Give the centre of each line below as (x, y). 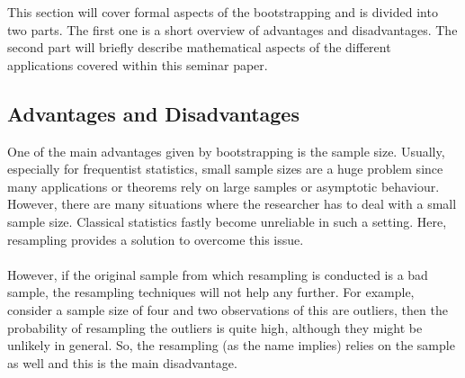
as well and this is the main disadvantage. (122, 362)
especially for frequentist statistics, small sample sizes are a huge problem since (225, 169)
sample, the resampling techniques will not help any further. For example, (211, 292)
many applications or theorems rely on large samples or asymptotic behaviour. (224, 186)
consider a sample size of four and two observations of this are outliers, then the (228, 309)
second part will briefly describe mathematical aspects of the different (199, 47)
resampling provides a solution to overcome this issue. (156, 239)
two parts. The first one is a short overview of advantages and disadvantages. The (232, 29)
